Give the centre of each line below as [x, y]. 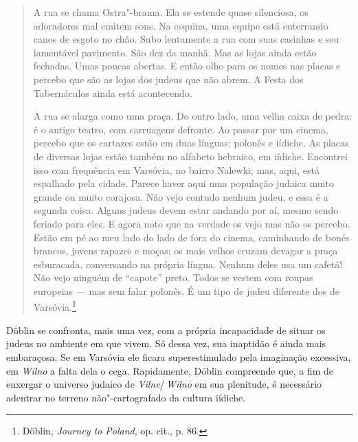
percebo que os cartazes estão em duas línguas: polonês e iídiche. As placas [191, 143]
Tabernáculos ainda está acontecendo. [113, 92]
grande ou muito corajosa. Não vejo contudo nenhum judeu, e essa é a [181, 196]
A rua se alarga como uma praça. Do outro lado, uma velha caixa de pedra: [193, 116]
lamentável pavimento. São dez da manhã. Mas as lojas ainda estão [175, 52]
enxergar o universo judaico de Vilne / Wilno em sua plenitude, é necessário [164, 384]
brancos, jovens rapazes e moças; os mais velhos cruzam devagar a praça [186, 251]
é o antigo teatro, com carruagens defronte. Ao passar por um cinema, [181, 129]
